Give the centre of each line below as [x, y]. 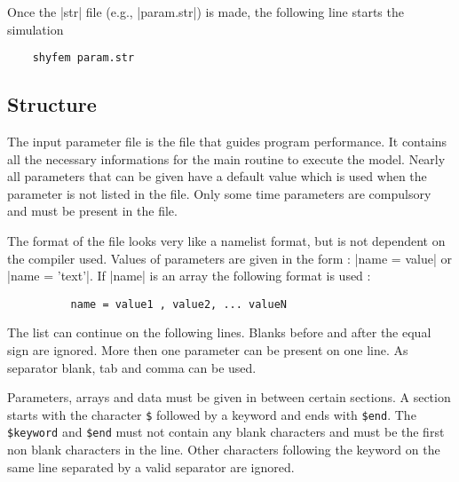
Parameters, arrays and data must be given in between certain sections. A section [229, 397]
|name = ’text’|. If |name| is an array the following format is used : [189, 276]
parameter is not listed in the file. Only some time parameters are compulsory [219, 193]
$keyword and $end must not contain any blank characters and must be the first [226, 432]
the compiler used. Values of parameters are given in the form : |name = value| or [229, 258]
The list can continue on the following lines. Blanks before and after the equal [219, 332]
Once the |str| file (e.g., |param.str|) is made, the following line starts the [206, 12]
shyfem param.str [83, 58]
